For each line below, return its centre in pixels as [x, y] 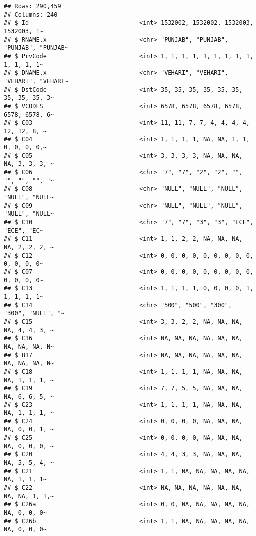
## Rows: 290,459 [33, 6]
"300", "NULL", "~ [34, 314]
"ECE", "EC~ [24, 230]
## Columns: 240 [31, 15]
